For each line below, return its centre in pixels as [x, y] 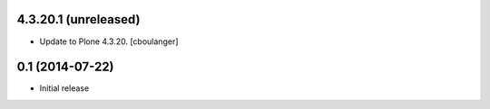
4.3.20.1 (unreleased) [78, 19]
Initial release [64, 88]
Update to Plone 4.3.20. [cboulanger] [109, 41]
